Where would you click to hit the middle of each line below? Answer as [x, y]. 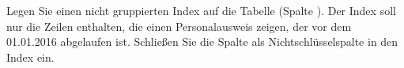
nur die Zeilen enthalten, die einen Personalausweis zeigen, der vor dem [179, 26]
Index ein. [30, 57]
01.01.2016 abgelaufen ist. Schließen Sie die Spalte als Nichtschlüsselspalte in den [202, 42]
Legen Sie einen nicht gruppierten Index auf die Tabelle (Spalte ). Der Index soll [201, 10]
